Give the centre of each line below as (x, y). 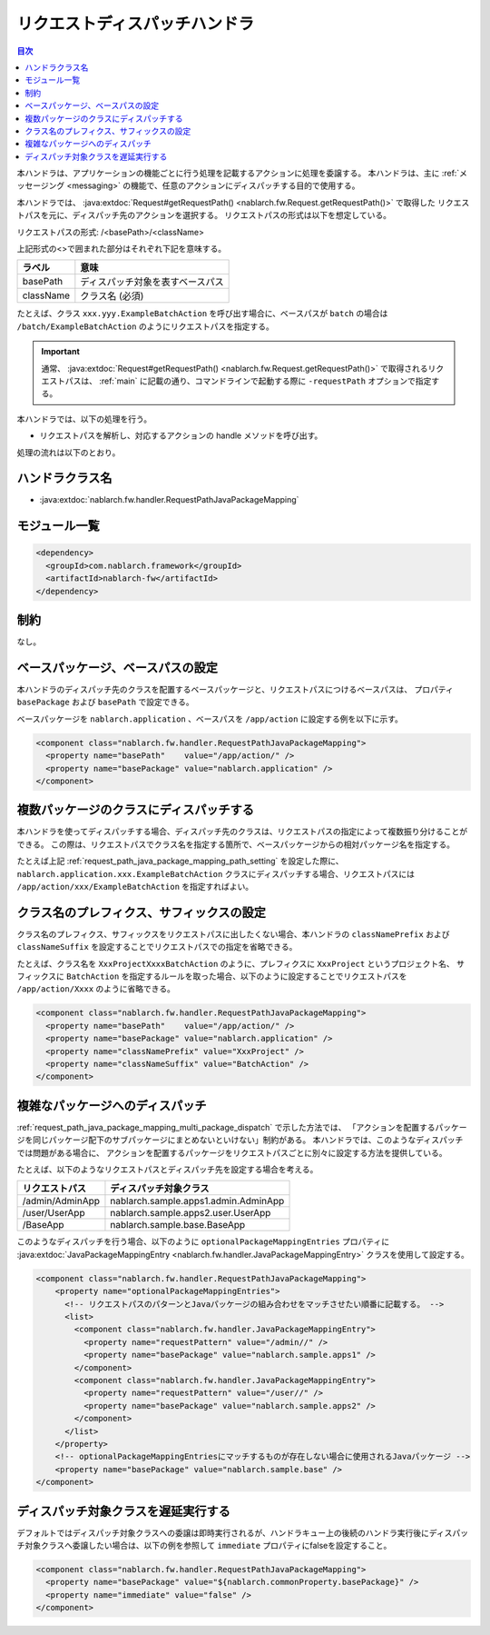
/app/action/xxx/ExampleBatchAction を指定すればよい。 (135, 887)
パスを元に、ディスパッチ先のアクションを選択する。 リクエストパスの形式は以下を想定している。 (208, 215)
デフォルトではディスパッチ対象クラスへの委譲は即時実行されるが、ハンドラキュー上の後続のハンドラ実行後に (223, 1532)
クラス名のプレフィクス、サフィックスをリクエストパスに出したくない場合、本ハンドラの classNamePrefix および (233, 934)
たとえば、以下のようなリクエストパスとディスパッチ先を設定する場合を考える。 (167, 1170)
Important (61, 352)
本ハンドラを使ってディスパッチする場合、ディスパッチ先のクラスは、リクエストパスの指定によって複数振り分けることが (242, 832)
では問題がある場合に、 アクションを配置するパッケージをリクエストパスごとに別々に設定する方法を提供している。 (232, 1152)
